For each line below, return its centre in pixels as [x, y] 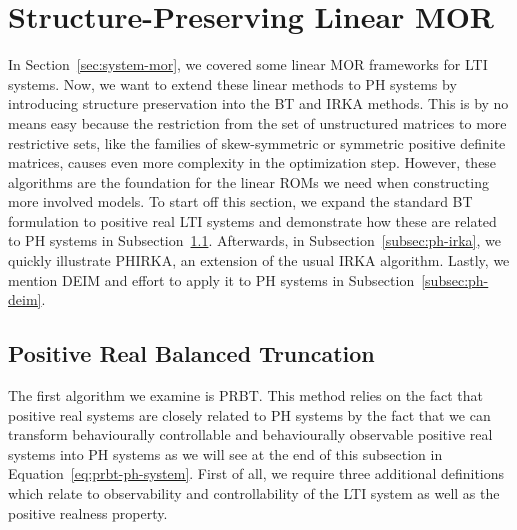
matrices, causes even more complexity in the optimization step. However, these [252, 162]
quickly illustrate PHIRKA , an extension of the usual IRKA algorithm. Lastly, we [259, 260]
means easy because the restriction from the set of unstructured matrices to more [257, 122]
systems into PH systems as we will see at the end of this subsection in [225, 453]
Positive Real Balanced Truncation [191, 353]
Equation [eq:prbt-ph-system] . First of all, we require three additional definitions [256, 473]
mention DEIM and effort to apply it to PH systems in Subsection [211, 279]
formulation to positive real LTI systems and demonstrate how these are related [252, 220]
